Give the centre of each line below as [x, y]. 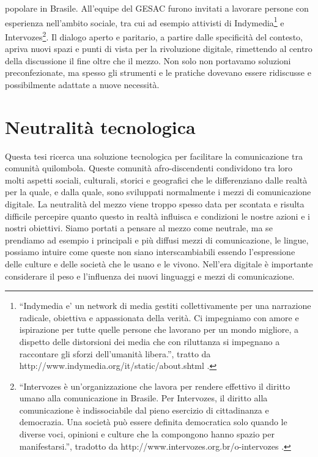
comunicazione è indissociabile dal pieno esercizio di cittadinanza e [144, 410]
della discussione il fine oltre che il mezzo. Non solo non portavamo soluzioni [148, 60]
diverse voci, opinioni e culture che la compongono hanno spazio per [147, 434]
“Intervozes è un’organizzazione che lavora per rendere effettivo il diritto [155, 386]
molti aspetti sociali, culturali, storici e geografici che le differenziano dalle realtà [156, 180]
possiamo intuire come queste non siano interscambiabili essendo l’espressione [150, 252]
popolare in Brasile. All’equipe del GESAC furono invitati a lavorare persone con [157, 8]
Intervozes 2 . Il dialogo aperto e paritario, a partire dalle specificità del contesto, [154, 35]
